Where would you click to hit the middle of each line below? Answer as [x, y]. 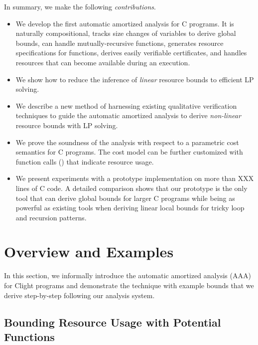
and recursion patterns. [51, 217]
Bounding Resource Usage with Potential [113, 322]
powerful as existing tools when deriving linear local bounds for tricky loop [130, 208]
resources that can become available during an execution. [103, 62]
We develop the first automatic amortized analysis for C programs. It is [125, 23]
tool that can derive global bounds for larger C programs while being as [125, 198]
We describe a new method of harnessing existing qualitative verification [126, 105]
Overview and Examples [89, 252]
